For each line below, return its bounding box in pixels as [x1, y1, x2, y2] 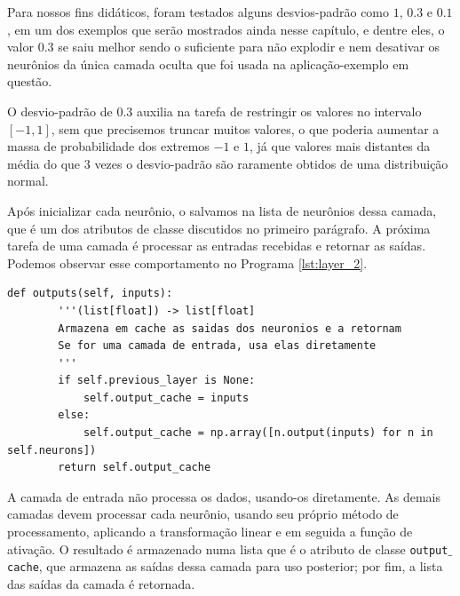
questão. [7, 72, 52, 91]
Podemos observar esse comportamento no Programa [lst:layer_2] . [7, 253, 368, 272]
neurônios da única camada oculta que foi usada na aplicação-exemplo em [7, 54, 409, 73]
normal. [7, 171, 49, 190]
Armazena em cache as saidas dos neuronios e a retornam [58, 322, 401, 335]
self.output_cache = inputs [83, 391, 250, 404]
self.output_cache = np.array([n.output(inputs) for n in [83, 426, 433, 440]
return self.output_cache [58, 461, 211, 474]
